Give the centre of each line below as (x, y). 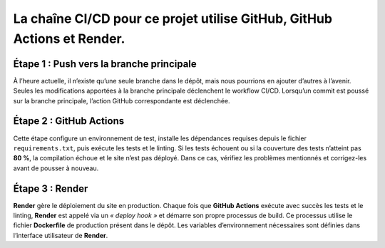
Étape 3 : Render (51, 188)
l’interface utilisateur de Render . (61, 235)
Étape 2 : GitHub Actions (69, 121)
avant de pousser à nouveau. (56, 168)
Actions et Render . (69, 38)
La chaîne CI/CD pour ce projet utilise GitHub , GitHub (173, 19)
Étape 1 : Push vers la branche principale (105, 64)
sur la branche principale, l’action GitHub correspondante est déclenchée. (122, 100)
